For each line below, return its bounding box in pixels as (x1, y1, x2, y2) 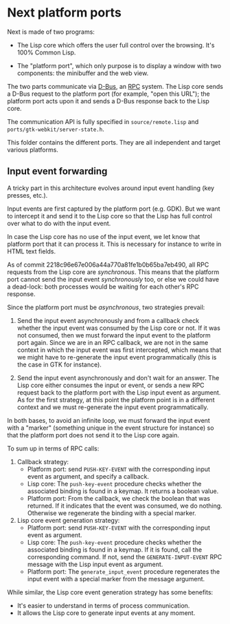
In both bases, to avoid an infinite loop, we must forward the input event (7, 416, 211, 424)
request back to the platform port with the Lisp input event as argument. (16, 388, 221, 397)
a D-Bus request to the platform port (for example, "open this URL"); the (7, 90, 211, 98)
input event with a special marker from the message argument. (27, 574, 205, 583)
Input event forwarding (7, 165, 108, 177)
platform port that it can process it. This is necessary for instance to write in (7, 240, 222, 248)
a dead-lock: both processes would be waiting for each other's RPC (7, 282, 199, 291)
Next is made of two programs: (7, 28, 95, 36)
